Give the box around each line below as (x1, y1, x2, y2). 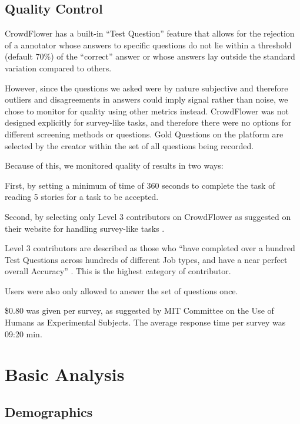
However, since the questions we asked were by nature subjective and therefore (5, 81, 288, 94)
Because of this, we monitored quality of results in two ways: (5, 159, 224, 172)
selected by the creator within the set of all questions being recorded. (5, 139, 254, 152)
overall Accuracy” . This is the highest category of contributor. (5, 265, 231, 277)
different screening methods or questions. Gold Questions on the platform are (5, 127, 284, 140)
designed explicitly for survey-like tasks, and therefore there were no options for (5, 116, 292, 129)
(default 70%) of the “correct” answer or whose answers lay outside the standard (5, 50, 295, 63)
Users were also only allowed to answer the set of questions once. (5, 284, 238, 297)
